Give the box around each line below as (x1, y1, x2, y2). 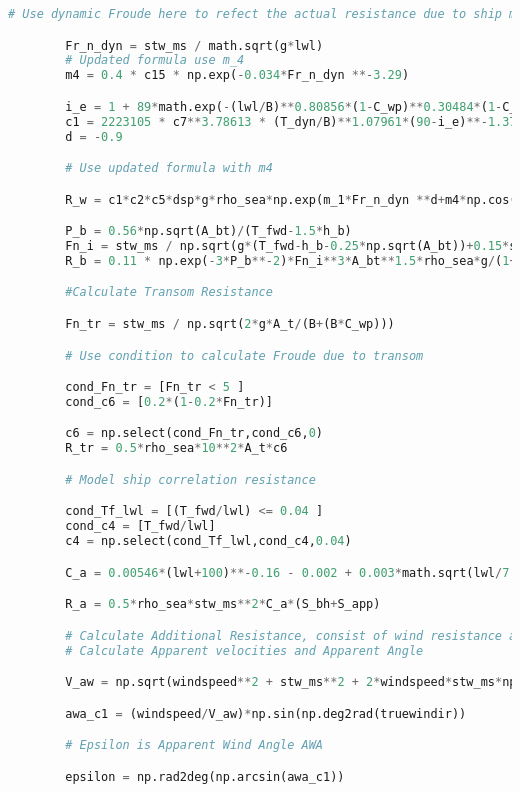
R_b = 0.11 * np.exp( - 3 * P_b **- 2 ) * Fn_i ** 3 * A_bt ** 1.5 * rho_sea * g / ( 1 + (65, 253, 517, 268)
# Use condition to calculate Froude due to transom (65, 348, 424, 363)
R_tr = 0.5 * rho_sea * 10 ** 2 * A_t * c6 (65, 441, 288, 456)
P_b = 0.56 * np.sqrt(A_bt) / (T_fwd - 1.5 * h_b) (65, 224, 352, 239)
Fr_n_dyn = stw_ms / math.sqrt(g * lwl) (65, 38, 324, 53)
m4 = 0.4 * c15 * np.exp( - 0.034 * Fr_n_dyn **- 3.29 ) (65, 68, 410, 83)
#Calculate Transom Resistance (65, 285, 273, 300)
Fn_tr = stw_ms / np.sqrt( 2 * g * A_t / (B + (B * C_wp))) (65, 316, 395, 331)
